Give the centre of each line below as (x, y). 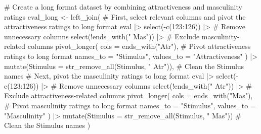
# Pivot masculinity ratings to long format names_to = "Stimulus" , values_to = (130, 105)
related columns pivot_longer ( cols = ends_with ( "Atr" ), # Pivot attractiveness (127, 46)
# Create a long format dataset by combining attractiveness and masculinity (123, 7)
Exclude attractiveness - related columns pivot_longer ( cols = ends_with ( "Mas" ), (128, 95)
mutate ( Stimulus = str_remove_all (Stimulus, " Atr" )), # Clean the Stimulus (124, 66)
